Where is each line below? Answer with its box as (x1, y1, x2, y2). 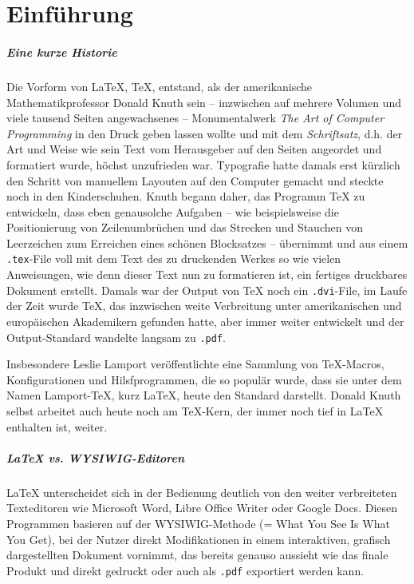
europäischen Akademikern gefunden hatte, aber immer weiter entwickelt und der (6, 312, 404, 329)
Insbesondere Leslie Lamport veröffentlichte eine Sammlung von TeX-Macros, (6, 356, 384, 372)
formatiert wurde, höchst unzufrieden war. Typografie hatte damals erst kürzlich (6, 156, 400, 173)
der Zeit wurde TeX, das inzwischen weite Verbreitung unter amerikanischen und (6, 297, 402, 314)
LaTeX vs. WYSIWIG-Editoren (6, 449, 185, 466)
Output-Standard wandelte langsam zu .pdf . (6, 328, 226, 345)
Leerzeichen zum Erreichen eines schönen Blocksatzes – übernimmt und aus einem (6, 234, 408, 251)
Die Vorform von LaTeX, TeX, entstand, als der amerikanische (6, 77, 313, 94)
